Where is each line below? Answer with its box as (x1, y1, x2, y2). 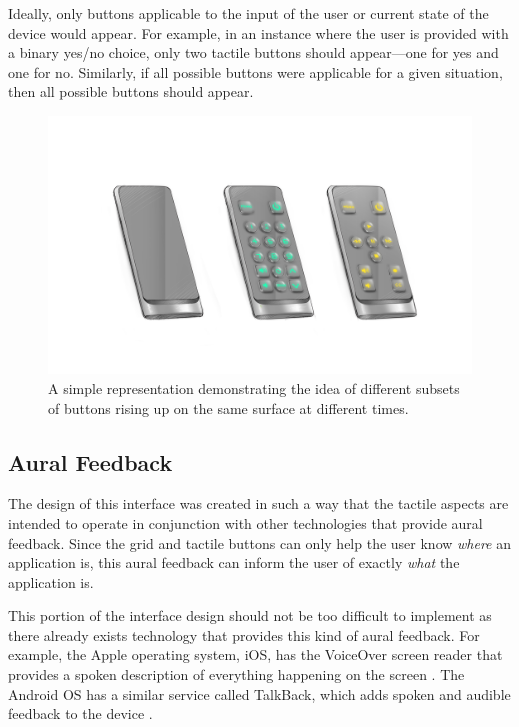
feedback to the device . (8, 703, 153, 724)
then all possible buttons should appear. (8, 81, 254, 102)
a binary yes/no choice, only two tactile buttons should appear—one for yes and (8, 42, 499, 63)
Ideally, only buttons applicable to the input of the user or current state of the (8, 3, 489, 23)
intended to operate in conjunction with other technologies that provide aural (8, 512, 483, 533)
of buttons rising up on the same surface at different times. (48, 397, 409, 418)
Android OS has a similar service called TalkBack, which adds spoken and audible (8, 683, 511, 704)
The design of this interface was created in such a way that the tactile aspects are (8, 493, 509, 514)
